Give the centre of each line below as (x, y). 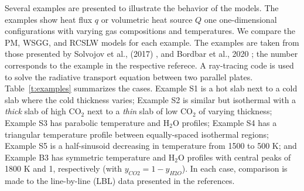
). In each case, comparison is (235, 168)
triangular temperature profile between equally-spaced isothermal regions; (137, 134)
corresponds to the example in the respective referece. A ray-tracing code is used (149, 65)
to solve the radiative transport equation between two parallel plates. (129, 76)
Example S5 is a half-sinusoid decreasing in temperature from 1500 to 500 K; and (151, 146)
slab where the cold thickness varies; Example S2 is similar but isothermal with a (151, 99)
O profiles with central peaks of (235, 157)
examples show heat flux (49, 19)
